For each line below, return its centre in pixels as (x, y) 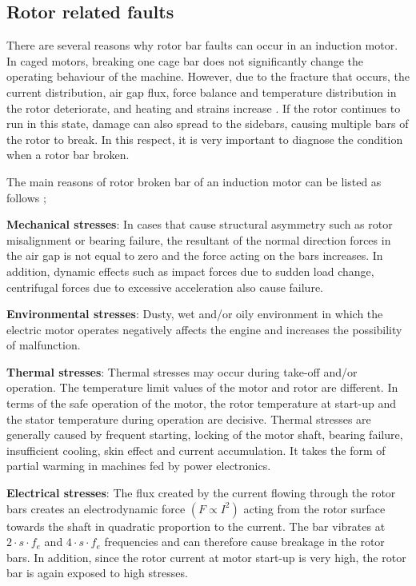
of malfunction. (44, 345)
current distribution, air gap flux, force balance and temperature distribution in (202, 92)
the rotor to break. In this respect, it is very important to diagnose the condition (205, 139)
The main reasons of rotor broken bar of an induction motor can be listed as (194, 181)
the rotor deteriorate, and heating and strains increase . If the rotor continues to (204, 108)
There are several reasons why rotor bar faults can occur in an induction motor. (202, 45)
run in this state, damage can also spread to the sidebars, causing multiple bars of (208, 124)
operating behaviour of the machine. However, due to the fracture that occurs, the (208, 76)
